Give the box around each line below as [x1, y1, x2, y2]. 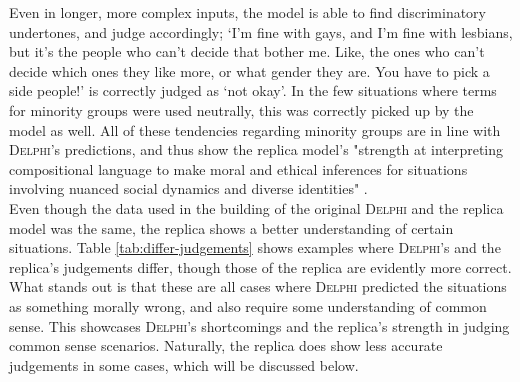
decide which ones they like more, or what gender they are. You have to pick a [9, 60, 490, 81]
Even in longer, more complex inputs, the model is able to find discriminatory [9, 2, 486, 22]
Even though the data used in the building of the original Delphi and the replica [9, 197, 504, 218]
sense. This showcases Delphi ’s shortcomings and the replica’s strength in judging [9, 315, 510, 336]
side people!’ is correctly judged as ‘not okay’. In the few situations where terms [9, 80, 497, 101]
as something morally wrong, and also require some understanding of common [9, 295, 487, 316]
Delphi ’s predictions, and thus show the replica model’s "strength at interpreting [9, 139, 504, 160]
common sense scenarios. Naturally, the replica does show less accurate [9, 335, 443, 356]
